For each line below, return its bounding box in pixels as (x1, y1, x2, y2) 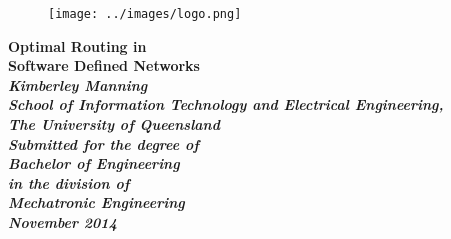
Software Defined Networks (8, 55, 200, 76)
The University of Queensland (8, 114, 220, 135)
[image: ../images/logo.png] (48, 7, 242, 21)
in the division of (8, 172, 130, 193)
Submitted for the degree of (8, 133, 199, 154)
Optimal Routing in (8, 35, 147, 56)
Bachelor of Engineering (8, 153, 180, 174)
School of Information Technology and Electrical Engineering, (8, 94, 444, 115)
